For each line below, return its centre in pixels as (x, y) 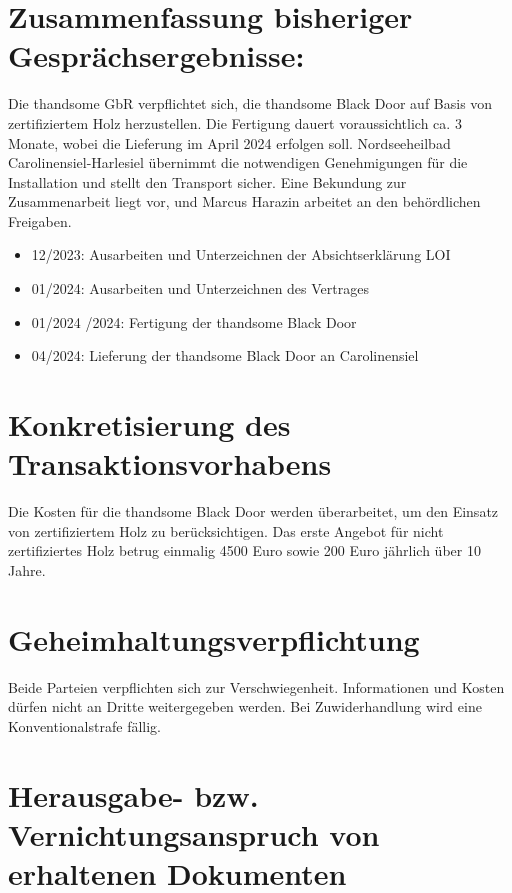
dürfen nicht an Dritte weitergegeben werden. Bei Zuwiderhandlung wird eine (245, 706)
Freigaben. (40, 220)
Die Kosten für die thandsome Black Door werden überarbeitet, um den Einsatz (253, 511)
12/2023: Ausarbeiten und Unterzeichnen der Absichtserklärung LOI (241, 254)
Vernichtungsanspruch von (194, 833)
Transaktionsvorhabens (170, 463)
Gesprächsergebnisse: (156, 55)
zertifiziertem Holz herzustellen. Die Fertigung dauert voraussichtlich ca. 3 (235, 122)
